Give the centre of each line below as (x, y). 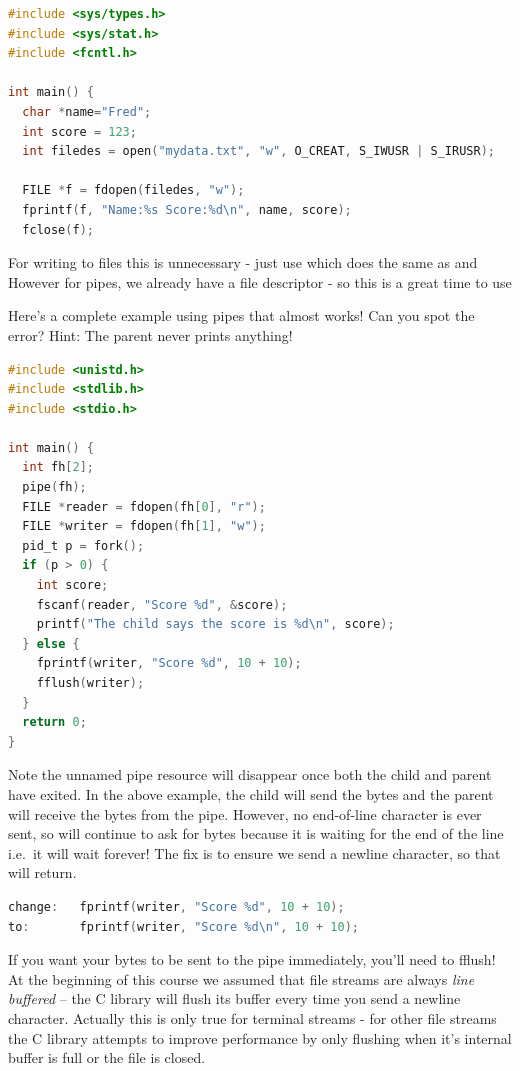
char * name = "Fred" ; (87, 111)
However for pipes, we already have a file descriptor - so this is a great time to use (260, 281)
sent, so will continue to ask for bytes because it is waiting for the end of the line (256, 833)
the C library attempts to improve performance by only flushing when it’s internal (260, 1037)
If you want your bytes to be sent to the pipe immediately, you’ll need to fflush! (252, 959)
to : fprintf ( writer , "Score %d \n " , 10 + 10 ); (183, 926)
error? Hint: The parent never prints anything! (150, 334)
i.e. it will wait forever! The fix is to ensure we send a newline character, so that (254, 852)
